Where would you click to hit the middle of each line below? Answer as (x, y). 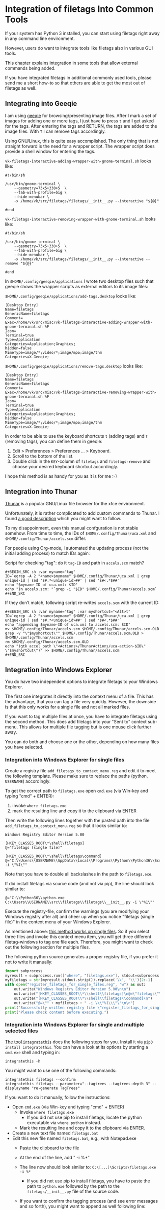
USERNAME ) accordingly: (28, 781)
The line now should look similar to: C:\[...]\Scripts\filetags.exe (88, 1167)
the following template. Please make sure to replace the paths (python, (77, 776)
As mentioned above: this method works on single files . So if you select (77, 931)
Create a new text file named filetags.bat (55, 1133)
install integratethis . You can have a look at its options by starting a (77, 1047)
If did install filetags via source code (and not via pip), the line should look (80, 883)
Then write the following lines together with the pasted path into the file (77, 820)
